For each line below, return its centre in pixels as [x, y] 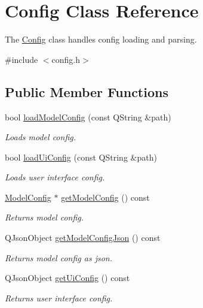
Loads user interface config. [55, 177]
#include [21, 59]
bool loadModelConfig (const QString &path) [88, 117]
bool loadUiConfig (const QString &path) [81, 157]
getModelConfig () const [105, 197]
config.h [66, 59]
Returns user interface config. [59, 298]
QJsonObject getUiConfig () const [67, 278]
